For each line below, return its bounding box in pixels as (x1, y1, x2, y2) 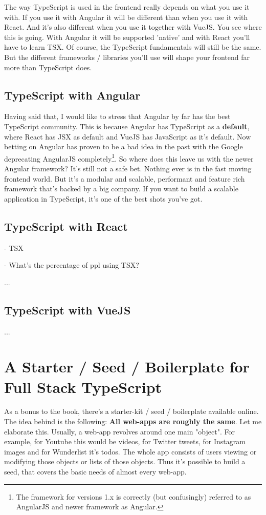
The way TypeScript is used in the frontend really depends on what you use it (4, 2, 250, 12)
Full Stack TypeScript (4, 376, 162, 397)
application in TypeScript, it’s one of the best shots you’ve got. (4, 193, 203, 204)
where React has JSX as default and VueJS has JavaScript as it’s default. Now (4, 131, 251, 142)
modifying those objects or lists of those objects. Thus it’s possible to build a (4, 456, 246, 467)
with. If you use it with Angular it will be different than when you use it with (4, 11, 248, 22)
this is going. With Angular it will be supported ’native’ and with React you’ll (4, 31, 250, 42)
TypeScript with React (4, 218, 128, 234)
